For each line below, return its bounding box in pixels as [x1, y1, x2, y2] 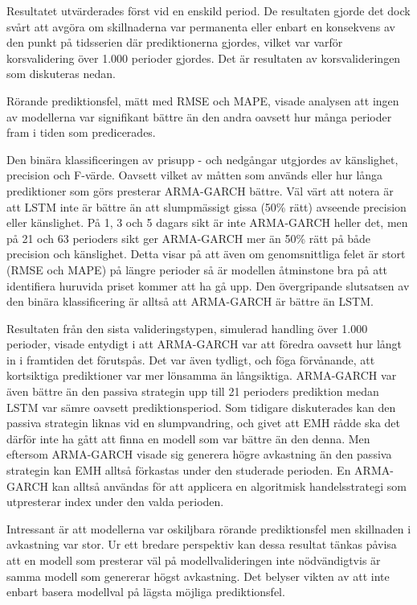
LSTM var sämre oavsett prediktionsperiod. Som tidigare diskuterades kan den [6, 398, 396, 415]
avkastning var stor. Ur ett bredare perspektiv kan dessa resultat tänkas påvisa [6, 536, 397, 553]
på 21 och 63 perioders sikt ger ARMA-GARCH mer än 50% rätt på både [6, 229, 371, 246]
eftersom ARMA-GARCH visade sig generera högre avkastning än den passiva [6, 446, 392, 463]
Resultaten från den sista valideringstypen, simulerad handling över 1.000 [6, 319, 368, 336]
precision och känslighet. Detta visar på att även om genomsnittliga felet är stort [6, 245, 406, 262]
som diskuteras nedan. [6, 65, 116, 82]
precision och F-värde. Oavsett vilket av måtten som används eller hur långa [6, 167, 383, 183]
